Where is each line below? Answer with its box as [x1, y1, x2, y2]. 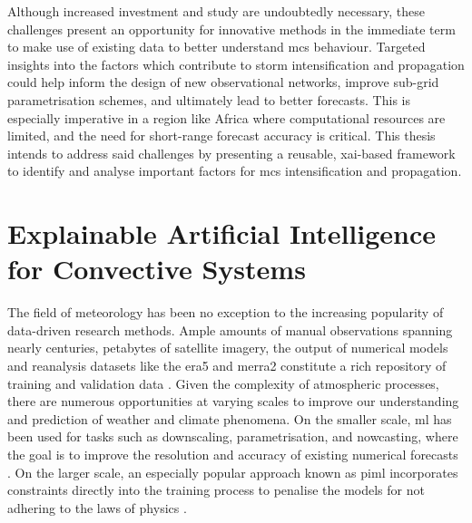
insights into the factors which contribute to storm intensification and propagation [7, 54, 465, 73]
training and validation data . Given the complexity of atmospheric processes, [7, 373, 439, 392]
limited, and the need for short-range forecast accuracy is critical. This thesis [7, 126, 436, 145]
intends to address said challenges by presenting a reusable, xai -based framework [7, 143, 456, 162]
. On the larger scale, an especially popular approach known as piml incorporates [7, 462, 458, 481]
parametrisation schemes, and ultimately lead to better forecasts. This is [7, 90, 410, 109]
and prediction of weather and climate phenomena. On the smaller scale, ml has [7, 409, 452, 428]
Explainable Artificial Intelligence [7, 215, 436, 252]
